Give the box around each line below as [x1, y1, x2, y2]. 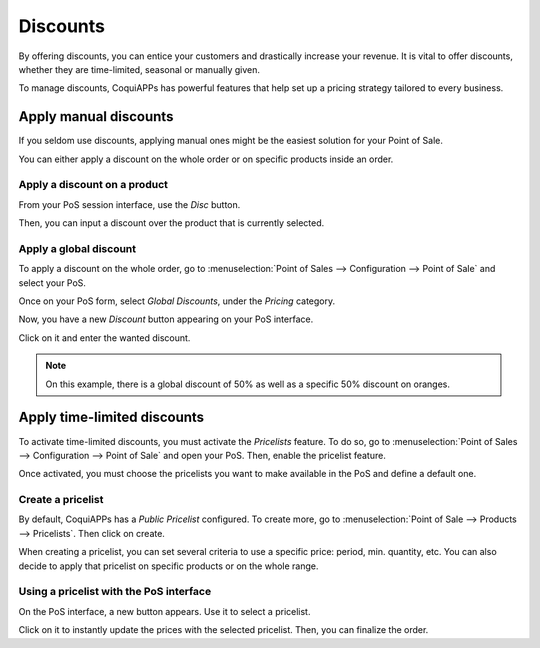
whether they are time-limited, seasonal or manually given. [18, 63, 260, 75]
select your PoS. [18, 276, 87, 289]
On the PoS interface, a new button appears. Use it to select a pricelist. [18, 605, 311, 617]
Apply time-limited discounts [18, 409, 205, 426]
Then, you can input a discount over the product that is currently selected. [18, 217, 325, 229]
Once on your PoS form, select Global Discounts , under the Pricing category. [18, 295, 336, 307]
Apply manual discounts [18, 108, 174, 125]
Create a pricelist [18, 493, 104, 507]
